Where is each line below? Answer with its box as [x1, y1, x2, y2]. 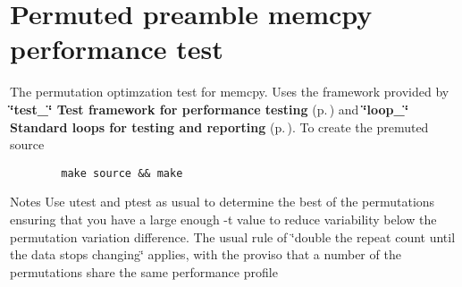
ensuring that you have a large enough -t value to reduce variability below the [10, 209, 437, 228]
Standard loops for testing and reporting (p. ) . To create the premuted [10, 117, 429, 136]
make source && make [61, 166, 183, 180]
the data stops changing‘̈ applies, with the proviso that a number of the [10, 245, 401, 264]
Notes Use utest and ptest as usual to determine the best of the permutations [10, 192, 435, 211]
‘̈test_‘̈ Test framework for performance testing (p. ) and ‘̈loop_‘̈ [10, 99, 409, 118]
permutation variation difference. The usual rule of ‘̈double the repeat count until [10, 227, 456, 246]
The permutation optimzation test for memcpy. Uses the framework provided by [10, 82, 449, 101]
